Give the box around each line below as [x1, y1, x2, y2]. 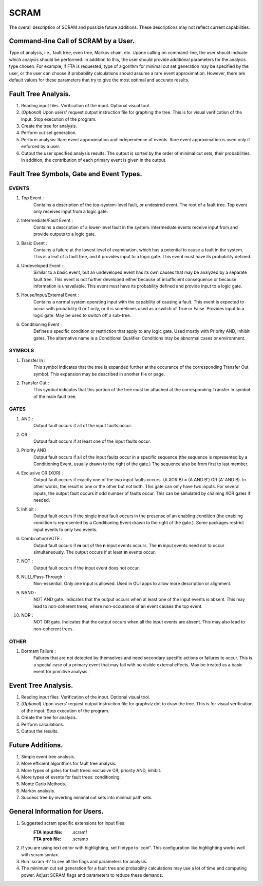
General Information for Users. [9, 808, 104, 816]
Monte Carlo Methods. [21, 781, 67, 787]
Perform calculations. [21, 721, 64, 727]
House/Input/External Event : [21, 292, 79, 298]
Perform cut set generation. [21, 130, 77, 136]
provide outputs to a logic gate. [33, 231, 96, 237]
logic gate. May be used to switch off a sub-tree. [33, 312, 131, 319]
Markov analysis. [21, 788, 56, 793]
